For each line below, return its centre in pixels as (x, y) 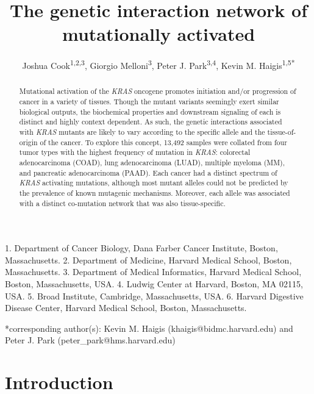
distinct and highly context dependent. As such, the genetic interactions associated (151, 122)
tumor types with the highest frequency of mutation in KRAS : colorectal (135, 152)
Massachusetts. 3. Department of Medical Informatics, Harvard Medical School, (153, 272)
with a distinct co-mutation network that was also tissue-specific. (122, 203)
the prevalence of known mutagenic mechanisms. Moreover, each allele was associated (155, 192)
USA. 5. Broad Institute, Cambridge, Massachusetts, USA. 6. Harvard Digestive (154, 295)
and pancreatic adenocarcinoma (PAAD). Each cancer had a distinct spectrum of (148, 172)
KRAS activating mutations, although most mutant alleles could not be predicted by (154, 183)
